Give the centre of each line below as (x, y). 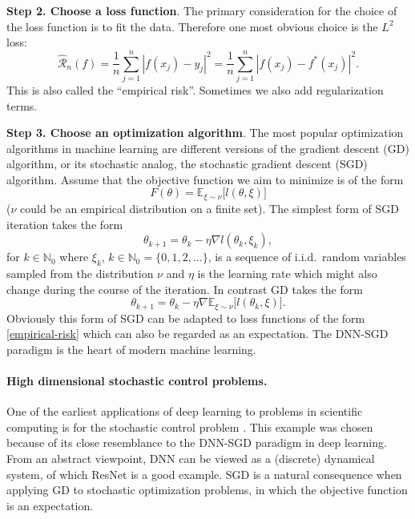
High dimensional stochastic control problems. (137, 380)
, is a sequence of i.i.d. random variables (307, 257)
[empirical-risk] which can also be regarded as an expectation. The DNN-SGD (197, 334)
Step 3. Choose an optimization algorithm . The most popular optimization (205, 133)
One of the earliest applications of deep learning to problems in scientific (185, 411)
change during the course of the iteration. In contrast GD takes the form (185, 289)
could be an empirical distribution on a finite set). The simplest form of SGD (210, 208)
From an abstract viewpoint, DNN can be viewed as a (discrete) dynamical (191, 458)
